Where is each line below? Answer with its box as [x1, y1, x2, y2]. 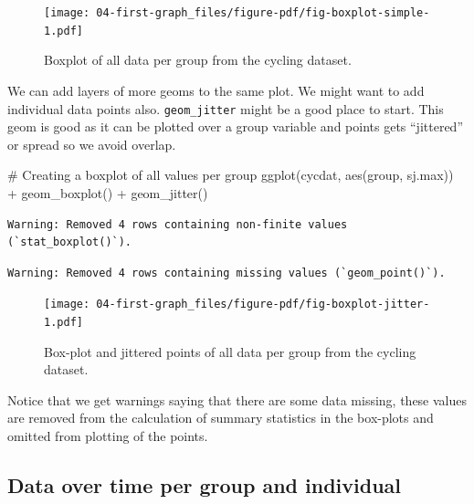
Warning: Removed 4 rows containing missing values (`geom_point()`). [7, 266, 446, 279]
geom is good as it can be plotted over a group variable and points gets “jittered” [7, 117, 463, 136]
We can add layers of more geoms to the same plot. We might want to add [7, 80, 425, 100]
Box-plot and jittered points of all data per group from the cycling [44, 341, 416, 361]
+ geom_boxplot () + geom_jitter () [7, 183, 208, 202]
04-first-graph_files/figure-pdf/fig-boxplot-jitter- [96, 298, 430, 311]
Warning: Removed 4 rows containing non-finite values [7, 217, 348, 231]
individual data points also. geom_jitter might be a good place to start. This [7, 99, 444, 118]
